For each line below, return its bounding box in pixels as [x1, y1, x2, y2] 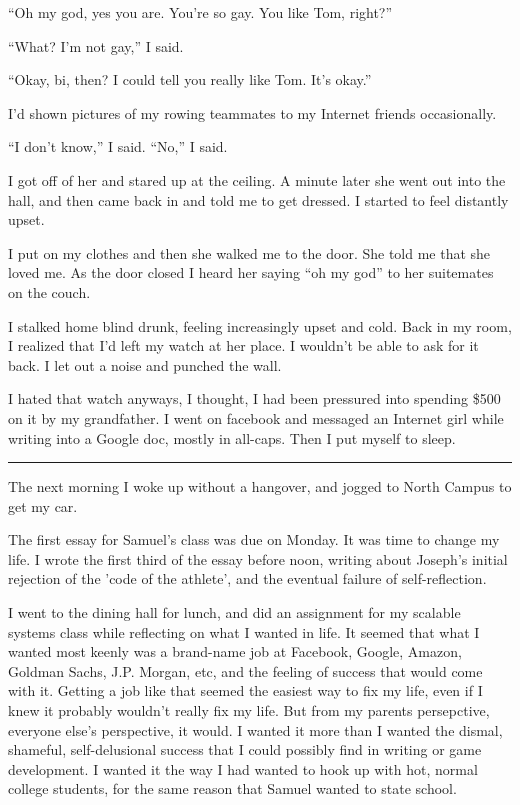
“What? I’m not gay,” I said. [8, 35, 184, 56]
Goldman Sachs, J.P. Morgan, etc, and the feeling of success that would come [8, 660, 483, 681]
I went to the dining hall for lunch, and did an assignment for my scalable [8, 602, 461, 623]
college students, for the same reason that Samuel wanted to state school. [8, 778, 457, 799]
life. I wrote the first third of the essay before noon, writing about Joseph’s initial [8, 548, 508, 569]
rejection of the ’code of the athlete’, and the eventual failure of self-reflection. [8, 568, 487, 589]
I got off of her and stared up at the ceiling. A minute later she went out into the [8, 169, 506, 190]
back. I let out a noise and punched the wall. [8, 354, 282, 375]
